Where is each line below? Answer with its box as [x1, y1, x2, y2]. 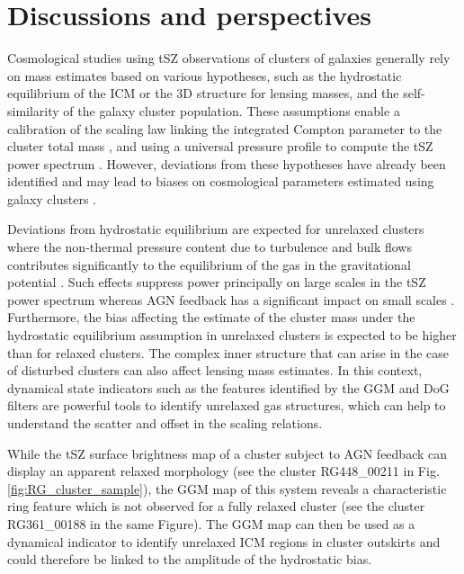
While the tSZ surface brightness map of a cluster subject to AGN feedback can [7, 444, 448, 462]
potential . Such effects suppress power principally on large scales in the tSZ [7, 273, 426, 291]
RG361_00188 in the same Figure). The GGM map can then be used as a [7, 514, 415, 533]
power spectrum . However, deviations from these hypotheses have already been [7, 154, 446, 173]
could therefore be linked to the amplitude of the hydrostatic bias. [7, 550, 372, 569]
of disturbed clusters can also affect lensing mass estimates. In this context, [7, 361, 423, 380]
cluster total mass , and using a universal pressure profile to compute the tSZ [7, 137, 433, 156]
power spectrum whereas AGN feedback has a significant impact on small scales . [7, 290, 455, 309]
